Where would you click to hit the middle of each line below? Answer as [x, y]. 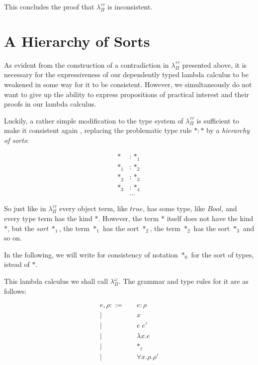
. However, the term [129, 218]
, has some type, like [174, 208]
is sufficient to [218, 120]
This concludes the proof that [49, 6]
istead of [17, 264]
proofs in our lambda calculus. [50, 104]
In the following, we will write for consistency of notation [91, 254]
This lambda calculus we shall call [56, 281]
